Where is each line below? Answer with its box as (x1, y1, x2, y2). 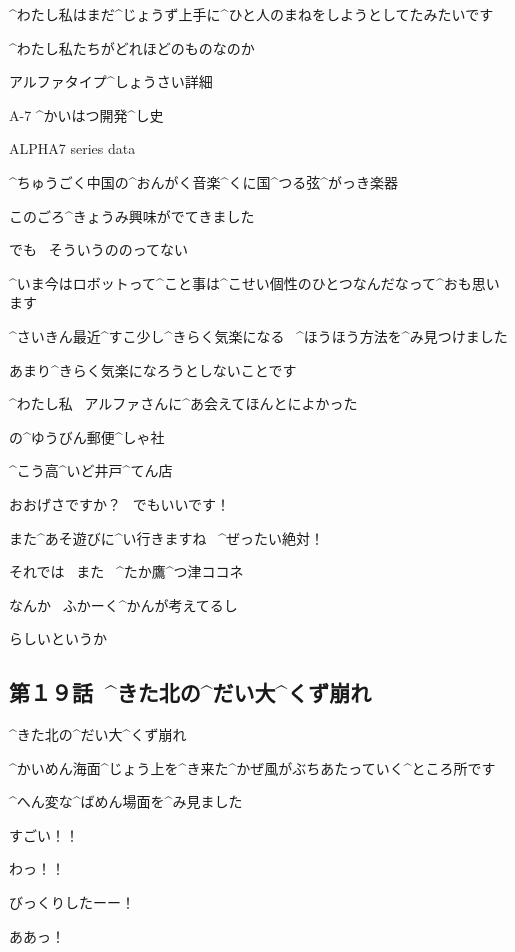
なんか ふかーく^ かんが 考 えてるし (9, 594, 238, 615)
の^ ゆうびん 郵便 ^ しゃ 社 (9, 426, 165, 447)
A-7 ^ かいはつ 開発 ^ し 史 (9, 104, 164, 125)
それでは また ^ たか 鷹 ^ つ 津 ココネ (9, 561, 244, 582)
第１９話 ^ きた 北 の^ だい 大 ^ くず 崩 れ (9, 677, 372, 708)
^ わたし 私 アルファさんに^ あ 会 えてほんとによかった (9, 393, 358, 414)
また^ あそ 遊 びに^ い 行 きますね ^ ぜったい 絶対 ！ (9, 527, 325, 548)
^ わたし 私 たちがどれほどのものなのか (9, 37, 255, 58)
